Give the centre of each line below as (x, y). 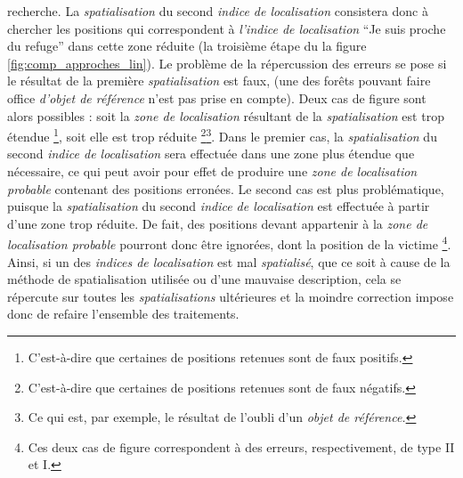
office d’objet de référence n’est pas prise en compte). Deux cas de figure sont (217, 97)
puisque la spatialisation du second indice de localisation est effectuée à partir (219, 206)
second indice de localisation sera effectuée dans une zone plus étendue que (211, 154)
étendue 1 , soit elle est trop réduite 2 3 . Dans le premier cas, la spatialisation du (222, 135)
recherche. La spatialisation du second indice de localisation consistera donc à (218, 11)
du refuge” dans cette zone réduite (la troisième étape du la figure (187, 46)
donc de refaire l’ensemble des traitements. (123, 314)
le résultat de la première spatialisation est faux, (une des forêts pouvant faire (219, 81)
